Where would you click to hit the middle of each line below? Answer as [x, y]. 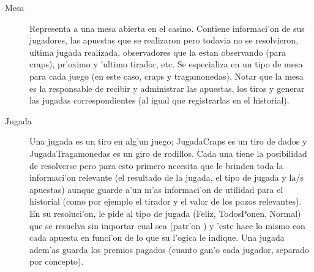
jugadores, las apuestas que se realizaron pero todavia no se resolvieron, [164, 40]
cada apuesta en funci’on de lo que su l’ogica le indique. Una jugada [157, 237]
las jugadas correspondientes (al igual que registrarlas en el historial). [159, 100]
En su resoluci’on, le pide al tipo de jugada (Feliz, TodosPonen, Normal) [165, 213]
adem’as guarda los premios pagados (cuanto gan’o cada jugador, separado [170, 249]
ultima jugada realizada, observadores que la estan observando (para [158, 52]
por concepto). [57, 261]
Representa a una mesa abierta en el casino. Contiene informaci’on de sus [167, 28]
